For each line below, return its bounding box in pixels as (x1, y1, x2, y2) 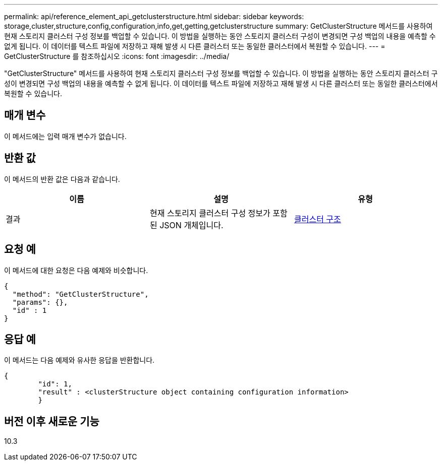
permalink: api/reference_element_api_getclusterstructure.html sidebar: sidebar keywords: (4, 12, 304, 21)
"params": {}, (12, 298, 68, 306)
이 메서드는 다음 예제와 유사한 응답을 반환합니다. (4, 356, 155, 365)
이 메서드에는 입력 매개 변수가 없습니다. (4, 131, 127, 141)
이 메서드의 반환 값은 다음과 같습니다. (4, 174, 120, 183)
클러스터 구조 (294, 214, 341, 224)
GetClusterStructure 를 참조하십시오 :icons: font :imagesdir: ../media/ (4, 52, 230, 60)
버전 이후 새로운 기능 (4, 415, 99, 428)
